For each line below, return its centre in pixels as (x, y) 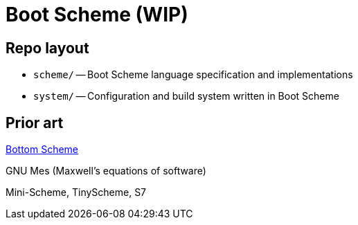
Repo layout (47, 48)
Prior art (35, 123)
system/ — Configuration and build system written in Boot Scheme (186, 96)
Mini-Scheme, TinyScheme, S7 (76, 192)
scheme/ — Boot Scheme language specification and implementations (193, 75)
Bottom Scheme (42, 150)
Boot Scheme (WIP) (97, 15)
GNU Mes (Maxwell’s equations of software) (106, 171)
